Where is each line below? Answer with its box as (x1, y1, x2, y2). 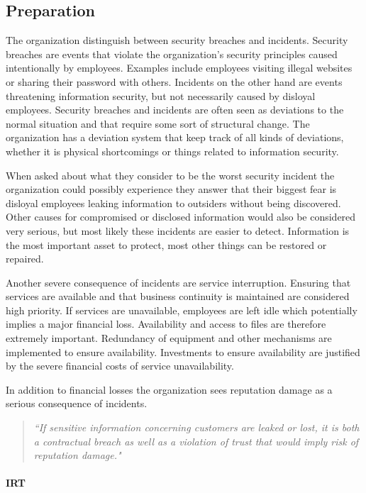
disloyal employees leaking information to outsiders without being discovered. (6, 195, 341, 210)
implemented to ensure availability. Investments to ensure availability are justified (6, 344, 360, 359)
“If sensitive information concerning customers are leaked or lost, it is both (33, 420, 360, 435)
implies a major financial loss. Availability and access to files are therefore (6, 316, 326, 331)
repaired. (6, 251, 44, 266)
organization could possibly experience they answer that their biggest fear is (6, 182, 337, 196)
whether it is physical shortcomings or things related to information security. (6, 143, 339, 158)
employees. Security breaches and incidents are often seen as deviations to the (6, 102, 344, 117)
